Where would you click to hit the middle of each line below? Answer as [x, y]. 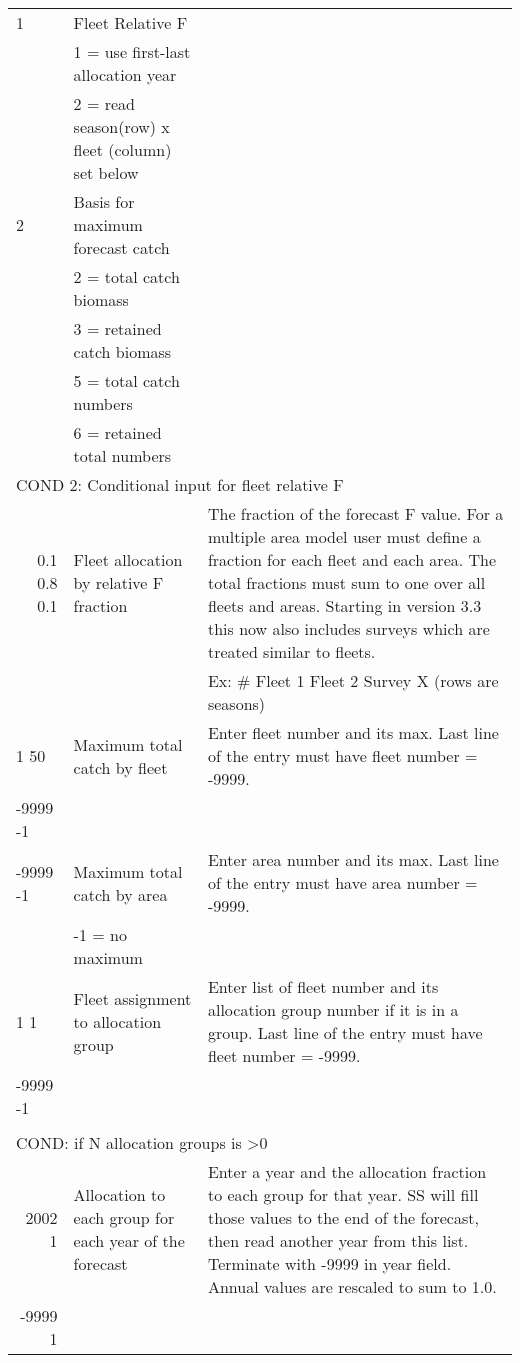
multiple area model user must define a [344, 536]
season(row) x [121, 126]
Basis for [104, 201]
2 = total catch [126, 276]
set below [106, 172]
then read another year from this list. [338, 1240]
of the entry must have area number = [342, 882]
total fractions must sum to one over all [346, 582]
